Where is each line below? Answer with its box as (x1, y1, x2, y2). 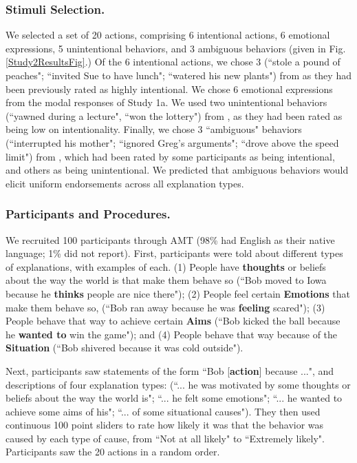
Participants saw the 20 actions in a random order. (6, 444, 220, 459)
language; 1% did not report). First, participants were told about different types (6, 246, 343, 260)
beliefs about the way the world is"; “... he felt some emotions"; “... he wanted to (6, 391, 343, 405)
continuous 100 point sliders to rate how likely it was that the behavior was (6, 418, 324, 432)
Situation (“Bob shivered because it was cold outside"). (6, 340, 244, 355)
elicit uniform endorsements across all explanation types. (6, 176, 244, 190)
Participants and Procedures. (6, 205, 171, 223)
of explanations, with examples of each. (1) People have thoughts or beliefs (6, 259, 326, 274)
